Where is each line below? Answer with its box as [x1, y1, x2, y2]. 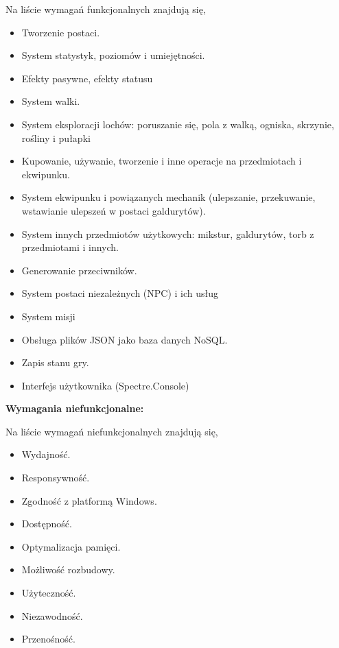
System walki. [21, 94, 80, 108]
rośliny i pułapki [21, 130, 91, 145]
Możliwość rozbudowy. [21, 562, 115, 577]
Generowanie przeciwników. [21, 263, 137, 277]
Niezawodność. [21, 608, 83, 623]
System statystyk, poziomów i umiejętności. [21, 48, 205, 62]
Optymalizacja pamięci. [21, 539, 121, 553]
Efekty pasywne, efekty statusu [21, 71, 153, 85]
